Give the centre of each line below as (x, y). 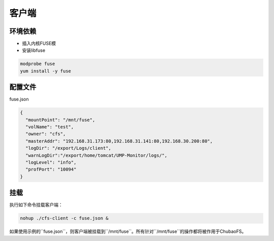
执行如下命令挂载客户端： (36, 205)
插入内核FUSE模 (39, 44)
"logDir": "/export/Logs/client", (68, 148)
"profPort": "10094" (51, 169)
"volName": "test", (50, 127)
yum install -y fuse (45, 71)
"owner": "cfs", (46, 134)
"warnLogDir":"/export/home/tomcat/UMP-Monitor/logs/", (96, 155)
